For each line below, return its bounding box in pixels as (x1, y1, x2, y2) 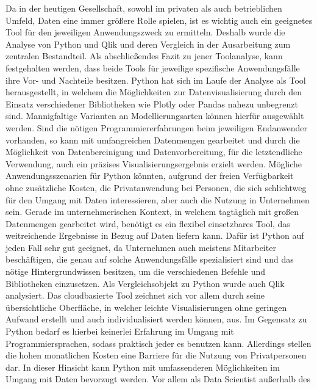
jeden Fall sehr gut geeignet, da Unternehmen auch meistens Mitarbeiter (5, 241, 276, 253)
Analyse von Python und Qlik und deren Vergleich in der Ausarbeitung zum (5, 37, 291, 50)
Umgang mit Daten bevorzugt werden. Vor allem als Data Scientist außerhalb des (5, 373, 311, 385)
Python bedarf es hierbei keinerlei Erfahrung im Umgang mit (5, 325, 234, 338)
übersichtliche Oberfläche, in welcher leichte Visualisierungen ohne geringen (5, 300, 287, 313)
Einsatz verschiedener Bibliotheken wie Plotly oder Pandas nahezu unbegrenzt (5, 97, 298, 110)
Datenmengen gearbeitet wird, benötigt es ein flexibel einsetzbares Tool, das (5, 217, 290, 230)
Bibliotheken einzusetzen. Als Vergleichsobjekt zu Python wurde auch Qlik (5, 277, 285, 289)
